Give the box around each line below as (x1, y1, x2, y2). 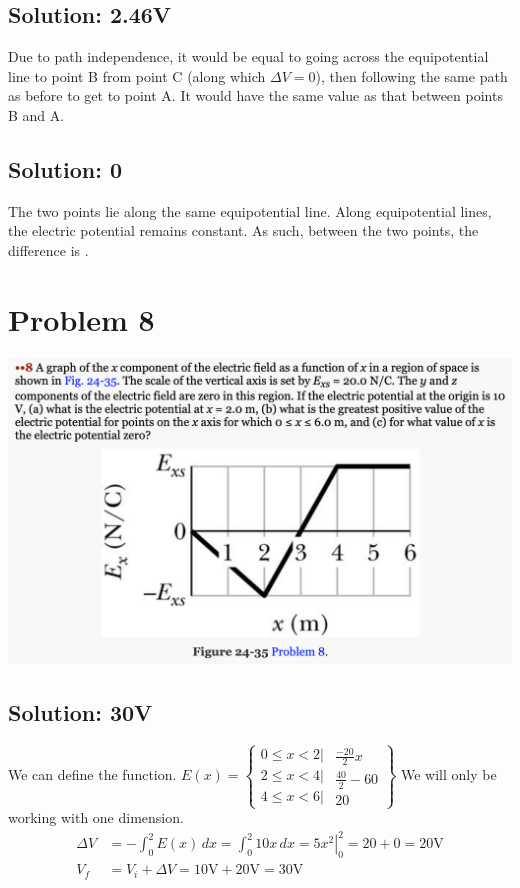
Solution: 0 (8, 153, 123, 184)
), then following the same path (315, 65, 508, 86)
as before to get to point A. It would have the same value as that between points (8, 85, 503, 106)
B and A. (8, 104, 65, 125)
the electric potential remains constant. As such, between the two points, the (8, 220, 479, 241)
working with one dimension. (8, 807, 184, 828)
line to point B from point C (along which (8, 65, 266, 86)
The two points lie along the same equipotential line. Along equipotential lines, (8, 200, 492, 221)
